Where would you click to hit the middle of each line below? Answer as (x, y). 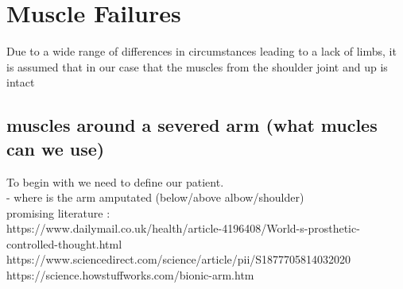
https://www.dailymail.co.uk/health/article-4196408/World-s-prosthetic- (183, 228)
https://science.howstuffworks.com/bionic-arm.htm (130, 275)
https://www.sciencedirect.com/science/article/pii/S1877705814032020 (179, 259)
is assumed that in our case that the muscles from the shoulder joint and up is (197, 66)
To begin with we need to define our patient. (115, 181)
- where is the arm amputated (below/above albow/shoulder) (155, 197)
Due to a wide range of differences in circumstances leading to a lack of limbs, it (201, 51)
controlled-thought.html (64, 243)
